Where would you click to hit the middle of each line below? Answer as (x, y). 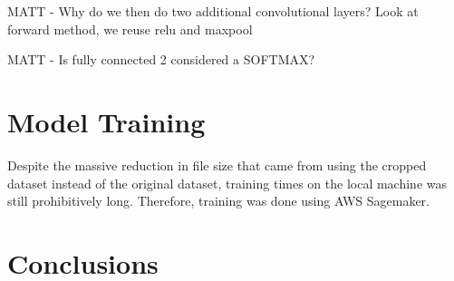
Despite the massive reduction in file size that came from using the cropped (217, 165)
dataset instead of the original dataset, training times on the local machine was (227, 183)
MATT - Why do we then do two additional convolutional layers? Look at (213, 11)
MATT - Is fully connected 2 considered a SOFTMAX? (161, 59)
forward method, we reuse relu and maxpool (130, 29)
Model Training (106, 121)
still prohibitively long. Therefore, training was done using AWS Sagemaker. (218, 201)
